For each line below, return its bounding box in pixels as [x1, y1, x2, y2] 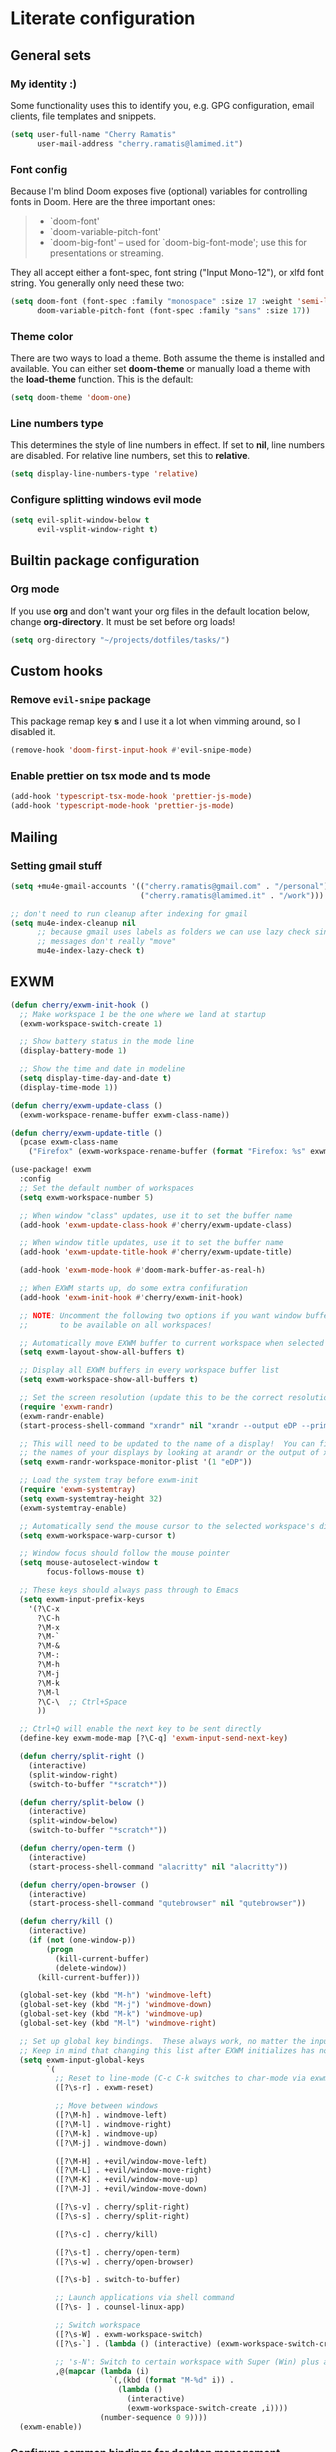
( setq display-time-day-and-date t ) [19, 1073, 172, 1084]
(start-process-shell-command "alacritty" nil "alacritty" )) [28, 1862, 288, 1872]
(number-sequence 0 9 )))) [99, 2412, 208, 2422]
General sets [10, 47, 92, 64]
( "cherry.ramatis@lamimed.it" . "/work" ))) [139, 890, 325, 901]
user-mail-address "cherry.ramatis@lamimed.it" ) [36, 138, 244, 149]
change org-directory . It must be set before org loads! [10, 615, 236, 627]
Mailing [10, 828, 58, 846]
